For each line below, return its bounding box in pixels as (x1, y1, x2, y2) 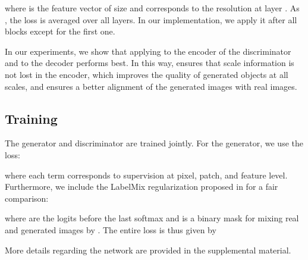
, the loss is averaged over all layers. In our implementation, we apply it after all (5, 13, 297, 26)
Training (5, 109, 58, 127)
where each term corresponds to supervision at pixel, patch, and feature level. (5, 168, 288, 181)
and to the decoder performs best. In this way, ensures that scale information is (5, 57, 294, 69)
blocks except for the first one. (5, 25, 115, 37)
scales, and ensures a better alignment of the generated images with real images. (5, 80, 297, 92)
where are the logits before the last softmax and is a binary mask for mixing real (5, 212, 299, 224)
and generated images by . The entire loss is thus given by (5, 223, 216, 236)
